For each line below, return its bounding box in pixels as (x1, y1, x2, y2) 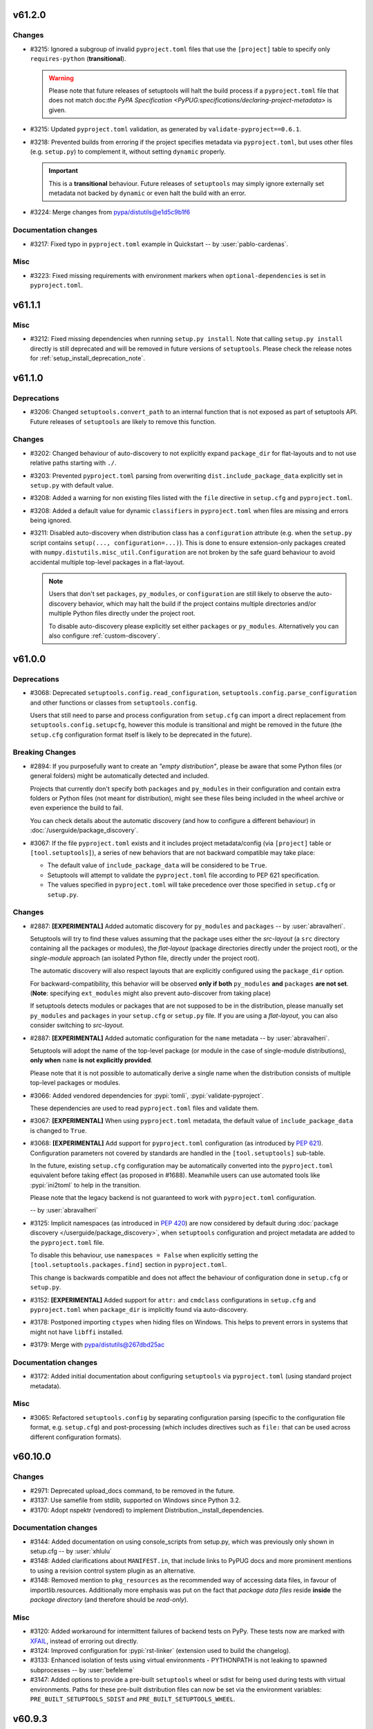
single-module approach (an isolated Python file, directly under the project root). (30, 954, 260, 962)
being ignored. (30, 516, 72, 525)
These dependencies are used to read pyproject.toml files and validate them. (30, 1104, 259, 1112)
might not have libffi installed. (30, 1328, 124, 1336)
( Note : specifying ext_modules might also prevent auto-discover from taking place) (30, 989, 271, 997)
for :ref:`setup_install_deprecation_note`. (30, 354, 145, 362)
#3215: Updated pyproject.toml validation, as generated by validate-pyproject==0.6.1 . (30, 125, 302, 133)
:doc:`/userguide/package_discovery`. (30, 826, 138, 835)
